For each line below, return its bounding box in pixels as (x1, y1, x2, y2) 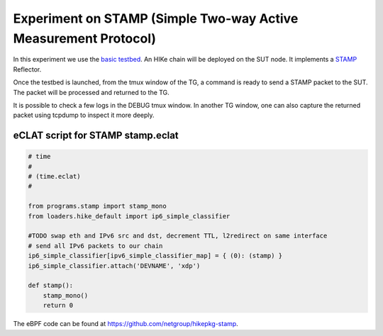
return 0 (43, 301, 74, 310)
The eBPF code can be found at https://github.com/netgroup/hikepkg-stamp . (13, 320, 239, 328)
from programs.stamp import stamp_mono (28, 202, 167, 211)
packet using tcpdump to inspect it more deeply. (13, 111, 155, 120)
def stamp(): (28, 281, 74, 290)
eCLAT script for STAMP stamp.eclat (13, 130, 179, 142)
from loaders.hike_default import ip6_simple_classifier (28, 212, 231, 220)
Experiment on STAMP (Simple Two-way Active (13, 11, 299, 26)
